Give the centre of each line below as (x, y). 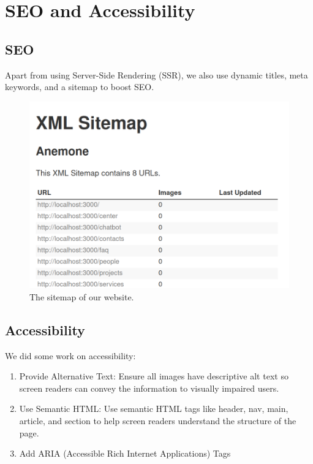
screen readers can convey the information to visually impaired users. (149, 388)
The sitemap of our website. (82, 296)
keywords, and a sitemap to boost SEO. (80, 87)
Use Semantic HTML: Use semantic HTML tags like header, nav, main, (154, 409)
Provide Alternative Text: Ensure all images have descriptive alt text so (154, 376)
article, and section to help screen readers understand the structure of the (158, 420)
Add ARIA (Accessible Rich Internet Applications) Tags (125, 453)
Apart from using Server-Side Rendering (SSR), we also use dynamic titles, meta (156, 74)
